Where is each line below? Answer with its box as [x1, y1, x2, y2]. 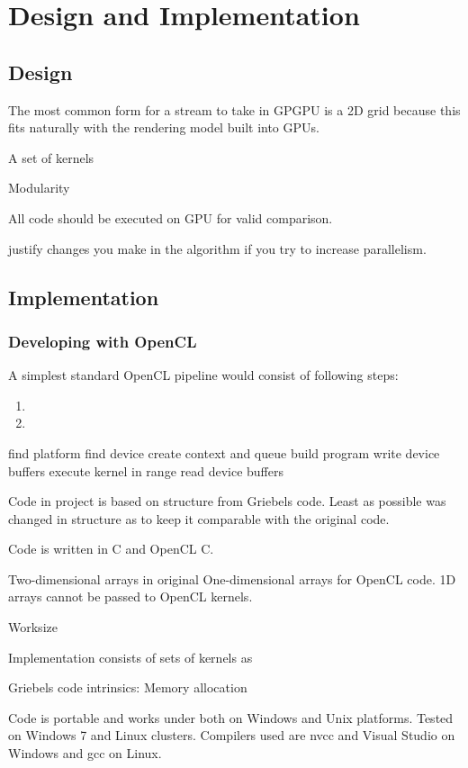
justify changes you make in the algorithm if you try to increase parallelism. [8, 239, 427, 258]
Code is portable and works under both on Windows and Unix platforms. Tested [8, 708, 454, 727]
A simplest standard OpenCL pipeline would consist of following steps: [8, 366, 399, 384]
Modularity [8, 178, 70, 197]
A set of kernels [8, 148, 94, 167]
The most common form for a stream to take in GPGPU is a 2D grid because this [8, 100, 461, 119]
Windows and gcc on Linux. [8, 744, 162, 763]
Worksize [8, 618, 58, 637]
